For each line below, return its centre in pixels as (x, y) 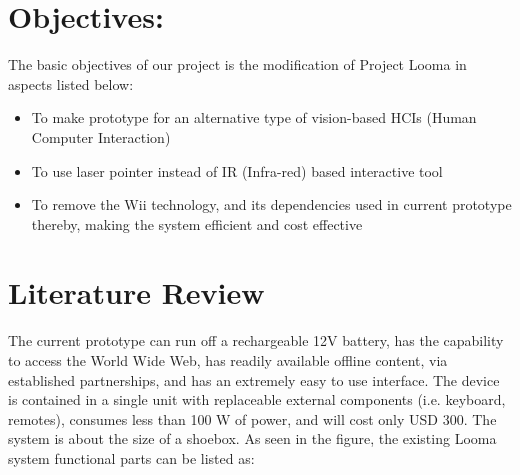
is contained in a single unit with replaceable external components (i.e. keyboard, (257, 399)
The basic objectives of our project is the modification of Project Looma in (237, 64)
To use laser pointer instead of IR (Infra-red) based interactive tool (237, 170)
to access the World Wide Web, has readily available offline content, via (228, 360)
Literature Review (136, 292)
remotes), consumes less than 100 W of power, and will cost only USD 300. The (252, 418)
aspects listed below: (71, 83)
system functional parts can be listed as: (131, 457)
